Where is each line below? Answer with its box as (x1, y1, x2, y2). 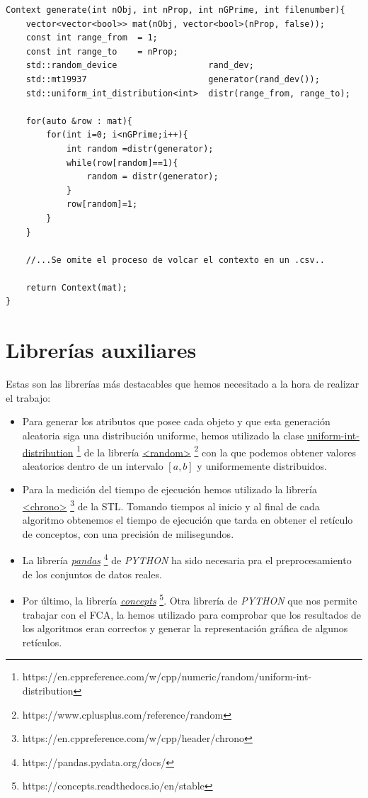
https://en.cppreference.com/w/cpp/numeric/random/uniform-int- (22, 669, 312, 684)
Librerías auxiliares (6, 335, 197, 364)
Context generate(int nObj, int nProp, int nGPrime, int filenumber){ (6, 5, 345, 15)
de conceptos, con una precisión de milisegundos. (22, 526, 234, 541)
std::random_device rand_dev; (25, 60, 254, 71)
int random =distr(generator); (66, 143, 214, 154)
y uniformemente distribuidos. (197, 458, 327, 473)
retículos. (22, 634, 62, 649)
